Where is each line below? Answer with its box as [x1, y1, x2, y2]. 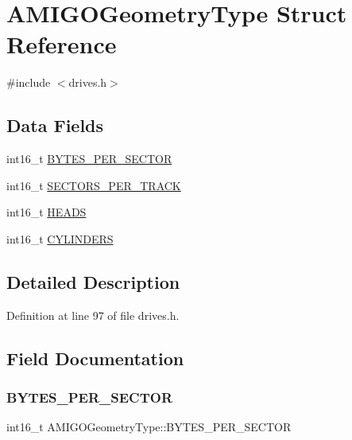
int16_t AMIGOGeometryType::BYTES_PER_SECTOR [6, 419, 292, 435]
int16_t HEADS [6, 204, 87, 220]
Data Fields [6, 113, 104, 138]
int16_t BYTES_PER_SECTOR [6, 150, 172, 167]
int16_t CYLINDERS [6, 230, 114, 247]
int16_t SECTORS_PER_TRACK [6, 177, 181, 193]
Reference [6, 28, 117, 60]
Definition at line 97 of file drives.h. [6, 306, 180, 323]
